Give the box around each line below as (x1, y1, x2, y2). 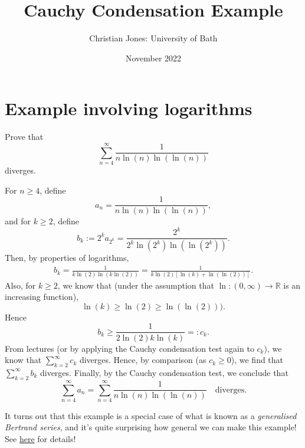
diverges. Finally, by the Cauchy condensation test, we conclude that (40, 366, 288, 378)
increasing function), (5, 290, 78, 303)
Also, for (5, 279, 36, 291)
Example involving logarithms (5, 96, 252, 120)
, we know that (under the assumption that (57, 279, 214, 291)
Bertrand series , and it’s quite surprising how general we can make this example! (5, 421, 297, 433)
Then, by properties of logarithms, (5, 251, 129, 264)
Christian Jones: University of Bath (89, 32, 218, 44)
